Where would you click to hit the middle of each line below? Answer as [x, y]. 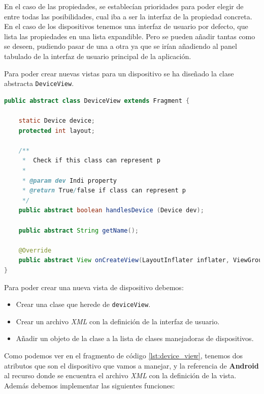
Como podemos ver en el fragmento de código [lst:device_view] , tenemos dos [124, 355]
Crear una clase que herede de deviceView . [83, 304]
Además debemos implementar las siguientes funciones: [90, 385]
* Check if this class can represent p [91, 161]
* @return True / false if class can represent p [104, 191]
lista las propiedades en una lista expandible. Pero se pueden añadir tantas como [130, 36]
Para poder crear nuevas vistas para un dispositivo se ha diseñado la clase [119, 73]
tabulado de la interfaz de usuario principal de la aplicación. [98, 56]
